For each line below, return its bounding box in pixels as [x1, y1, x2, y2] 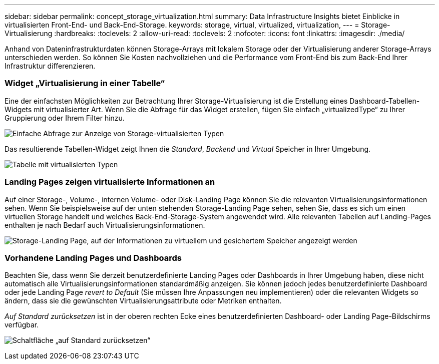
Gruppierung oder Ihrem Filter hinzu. [5, 113, 125, 122]
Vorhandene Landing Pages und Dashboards [5, 252, 182, 263]
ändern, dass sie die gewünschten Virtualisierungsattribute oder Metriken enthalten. [5, 296, 282, 305]
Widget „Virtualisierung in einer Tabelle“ [5, 78, 165, 89]
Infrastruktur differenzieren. [5, 62, 96, 70]
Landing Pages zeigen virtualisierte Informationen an [5, 177, 215, 187]
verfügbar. [5, 320, 39, 329]
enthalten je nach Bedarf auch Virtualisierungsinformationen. [5, 220, 205, 229]
